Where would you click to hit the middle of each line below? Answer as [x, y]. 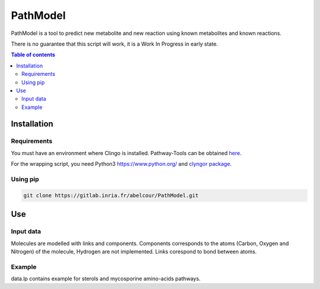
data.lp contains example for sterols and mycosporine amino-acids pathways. [106, 279]
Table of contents [33, 55]
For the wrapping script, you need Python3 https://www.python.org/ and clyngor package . [121, 164]
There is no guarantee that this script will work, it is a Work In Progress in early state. [115, 44]
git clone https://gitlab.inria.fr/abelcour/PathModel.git [111, 195]
